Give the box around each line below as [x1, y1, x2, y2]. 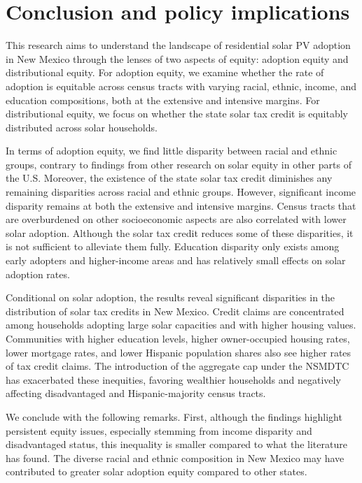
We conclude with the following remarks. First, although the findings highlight [6, 409, 342, 424]
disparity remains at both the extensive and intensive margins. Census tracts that [6, 198, 356, 212]
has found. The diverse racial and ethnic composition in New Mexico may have [6, 450, 344, 465]
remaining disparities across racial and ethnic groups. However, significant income [6, 185, 356, 199]
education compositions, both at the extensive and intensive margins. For [6, 92, 320, 107]
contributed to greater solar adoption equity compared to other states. [6, 464, 307, 479]
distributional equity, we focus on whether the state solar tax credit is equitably [6, 106, 349, 121]
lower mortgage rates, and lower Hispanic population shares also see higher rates [6, 345, 351, 359]
